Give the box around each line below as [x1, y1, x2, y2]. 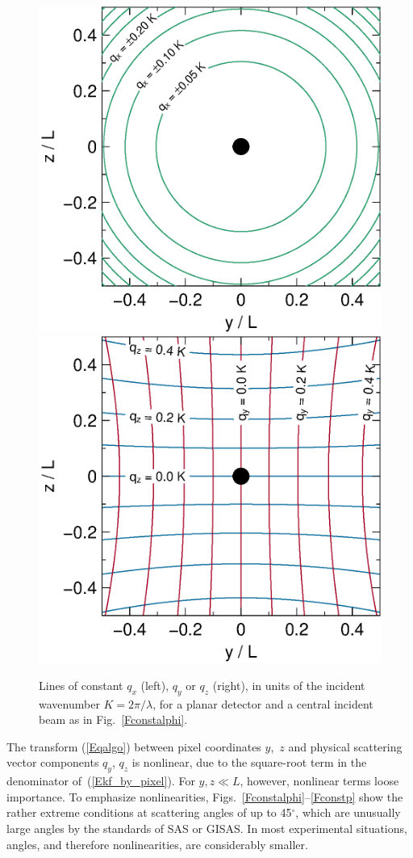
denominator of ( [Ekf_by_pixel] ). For [6, 772, 195, 789]
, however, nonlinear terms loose [240, 772, 399, 789]
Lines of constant [39, 676, 123, 693]
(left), [140, 676, 169, 693]
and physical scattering [288, 738, 403, 755]
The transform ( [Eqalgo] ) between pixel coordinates [6, 738, 261, 755]
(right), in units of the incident [212, 676, 365, 693]
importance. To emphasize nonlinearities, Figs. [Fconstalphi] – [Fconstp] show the [6, 788, 403, 805]
